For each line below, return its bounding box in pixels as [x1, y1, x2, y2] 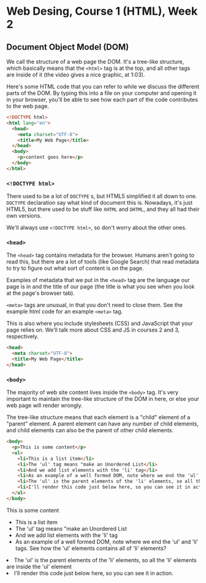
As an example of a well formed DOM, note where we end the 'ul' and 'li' [15, 538, 199, 545]
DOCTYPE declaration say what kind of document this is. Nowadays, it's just [6, 199, 193, 207]
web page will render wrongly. [6, 402, 83, 409]
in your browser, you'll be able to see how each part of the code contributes [6, 96, 198, 103]
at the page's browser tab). [6, 289, 75, 297]
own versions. [6, 212, 42, 219]
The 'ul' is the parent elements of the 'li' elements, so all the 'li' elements [14, 556, 197, 563]
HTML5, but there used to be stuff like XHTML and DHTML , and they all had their [6, 205, 200, 213]
